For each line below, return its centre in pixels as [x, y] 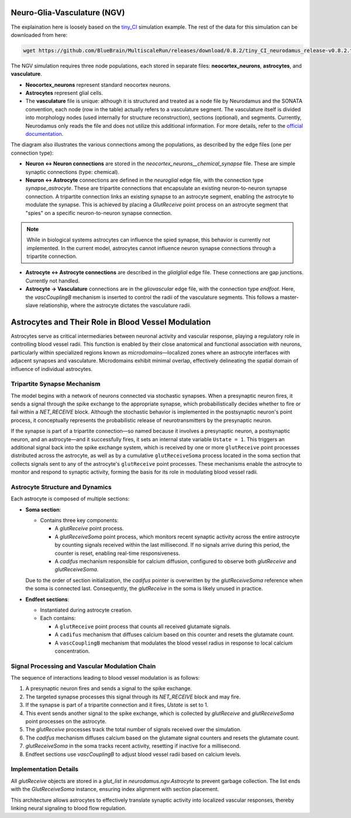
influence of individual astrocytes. [52, 369]
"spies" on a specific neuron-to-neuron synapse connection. [99, 213]
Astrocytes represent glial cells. [64, 93]
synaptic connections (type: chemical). [73, 172]
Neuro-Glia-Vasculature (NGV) [68, 13]
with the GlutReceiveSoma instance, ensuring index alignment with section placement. [115, 789]
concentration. [72, 651]
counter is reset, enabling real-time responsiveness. [118, 553]
